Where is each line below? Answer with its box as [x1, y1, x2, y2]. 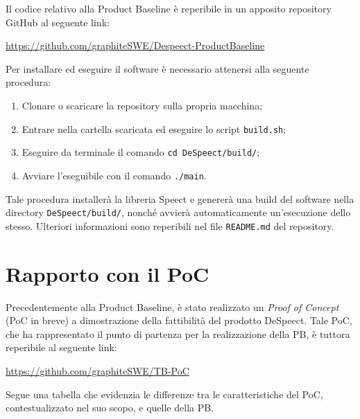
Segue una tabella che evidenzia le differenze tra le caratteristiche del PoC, [6, 386, 323, 401]
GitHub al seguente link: [6, 15, 110, 29]
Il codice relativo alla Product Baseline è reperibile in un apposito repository [6, 1, 332, 15]
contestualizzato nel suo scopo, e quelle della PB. [6, 400, 214, 415]
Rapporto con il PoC [6, 259, 209, 287]
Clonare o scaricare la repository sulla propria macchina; [22, 98, 263, 112]
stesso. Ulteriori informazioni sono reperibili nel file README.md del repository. [6, 218, 334, 233]
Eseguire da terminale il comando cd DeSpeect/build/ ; [22, 145, 260, 159]
